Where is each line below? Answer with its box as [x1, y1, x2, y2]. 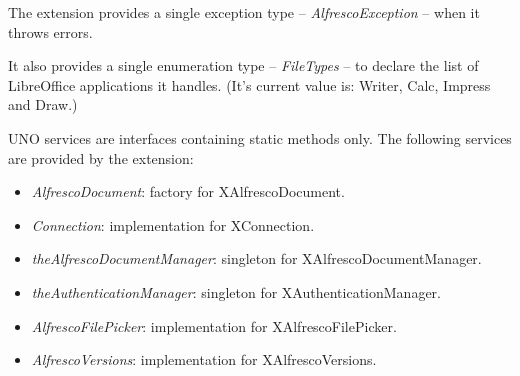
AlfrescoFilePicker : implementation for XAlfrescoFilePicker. [31, 315, 397, 336]
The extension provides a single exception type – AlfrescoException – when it [8, 2, 480, 22]
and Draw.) [8, 94, 78, 115]
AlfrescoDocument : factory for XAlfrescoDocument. [31, 181, 345, 202]
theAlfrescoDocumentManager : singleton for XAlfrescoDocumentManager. [31, 248, 482, 269]
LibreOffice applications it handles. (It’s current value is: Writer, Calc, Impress [8, 74, 491, 95]
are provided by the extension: [8, 147, 194, 168]
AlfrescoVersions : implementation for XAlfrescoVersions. [31, 349, 377, 370]
